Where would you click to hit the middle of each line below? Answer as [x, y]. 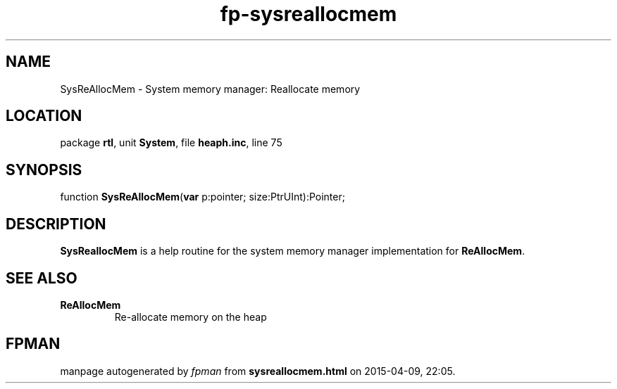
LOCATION [44, 116]
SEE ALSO [42, 278]
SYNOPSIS [44, 170]
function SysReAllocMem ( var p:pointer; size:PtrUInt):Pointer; [202, 197]
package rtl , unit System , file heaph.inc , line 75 [171, 143]
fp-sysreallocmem [308, 14]
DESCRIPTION [56, 224]
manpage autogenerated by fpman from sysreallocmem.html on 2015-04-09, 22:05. [258, 371]
